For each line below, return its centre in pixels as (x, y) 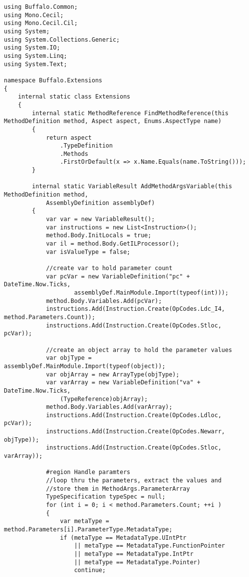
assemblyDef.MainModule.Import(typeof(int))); (151, 292)
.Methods (74, 154)
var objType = (69, 358)
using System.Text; (36, 64)
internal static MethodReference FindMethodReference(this (130, 113)
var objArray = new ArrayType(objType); (112, 374)
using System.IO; (32, 48)
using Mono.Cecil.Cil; (41, 23)
